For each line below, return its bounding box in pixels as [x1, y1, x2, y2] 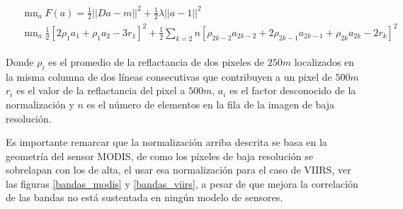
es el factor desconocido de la [229, 83, 356, 98]
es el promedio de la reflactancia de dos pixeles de [48, 54, 265, 69]
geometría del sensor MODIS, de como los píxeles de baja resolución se [6, 148, 313, 163]
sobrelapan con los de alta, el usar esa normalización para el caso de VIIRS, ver [6, 162, 351, 177]
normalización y [6, 96, 74, 111]
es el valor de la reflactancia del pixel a [16, 83, 186, 98]
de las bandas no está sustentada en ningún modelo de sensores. [6, 190, 283, 205]
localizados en [294, 54, 355, 69]
